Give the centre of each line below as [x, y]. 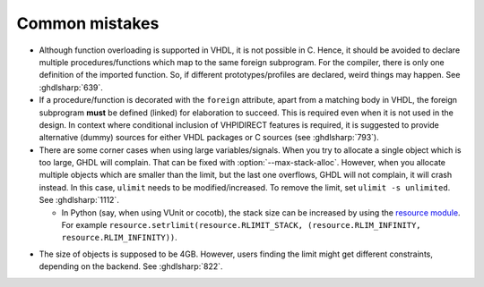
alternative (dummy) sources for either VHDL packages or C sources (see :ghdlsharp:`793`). [209, 138]
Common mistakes [88, 23]
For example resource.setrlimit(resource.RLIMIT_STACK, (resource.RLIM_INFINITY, [241, 225]
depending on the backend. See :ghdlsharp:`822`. [131, 266]
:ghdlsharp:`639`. [71, 87]
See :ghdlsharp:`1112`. [79, 200]
